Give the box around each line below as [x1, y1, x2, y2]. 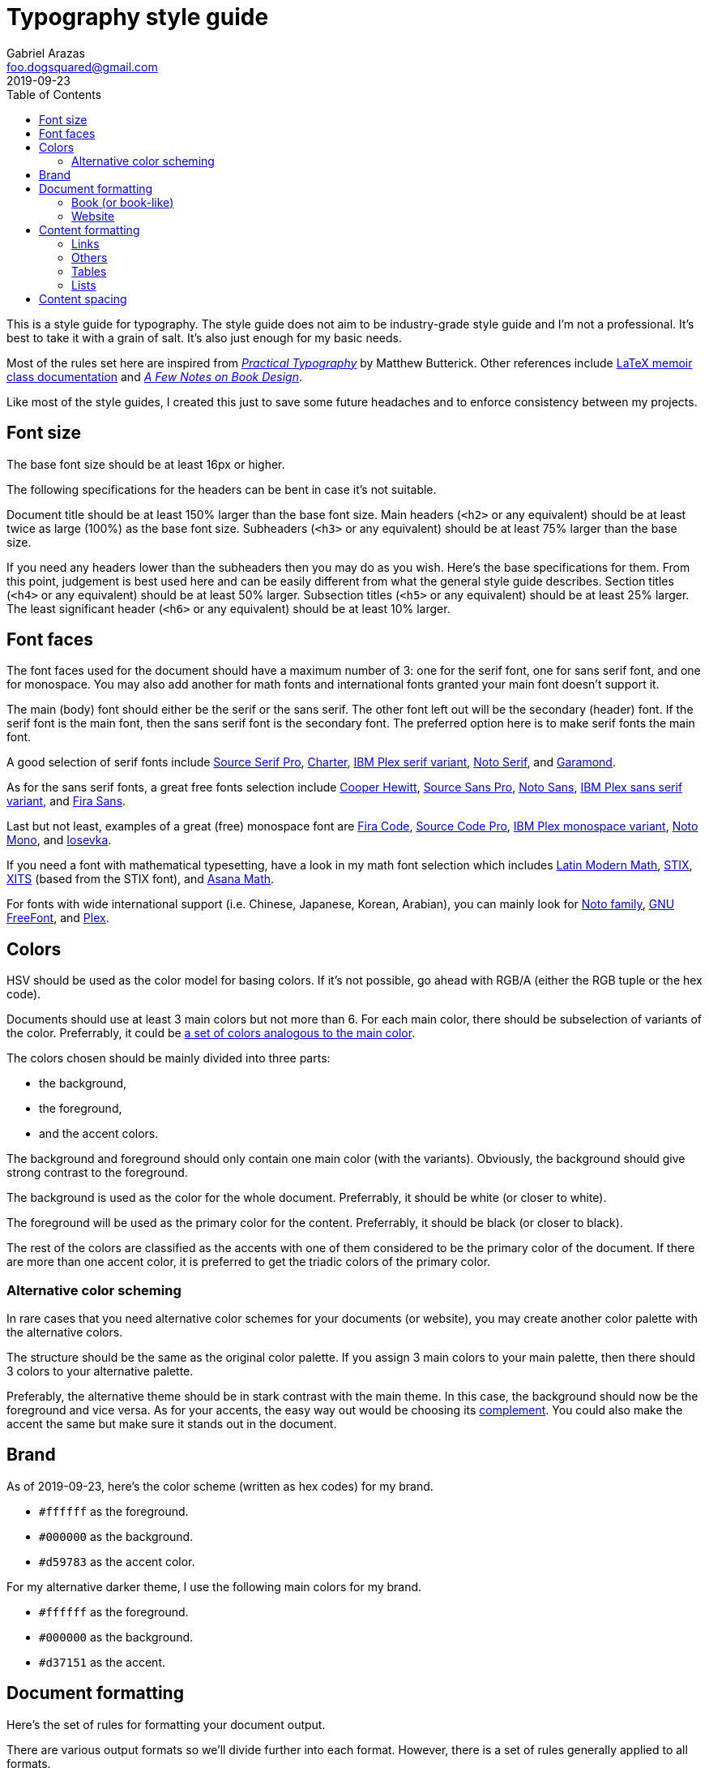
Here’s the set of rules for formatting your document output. [6, 1717, 326, 1732]
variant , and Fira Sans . [6, 794, 126, 809]
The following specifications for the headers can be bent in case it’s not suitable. [6, 482, 437, 496]
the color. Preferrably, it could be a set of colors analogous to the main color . [6, 1026, 416, 1041]
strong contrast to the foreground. [6, 1165, 188, 1180]
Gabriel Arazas [6, 45, 85, 60]
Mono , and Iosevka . [6, 833, 112, 848]
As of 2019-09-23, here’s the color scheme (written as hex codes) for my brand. [6, 1478, 434, 1493]
